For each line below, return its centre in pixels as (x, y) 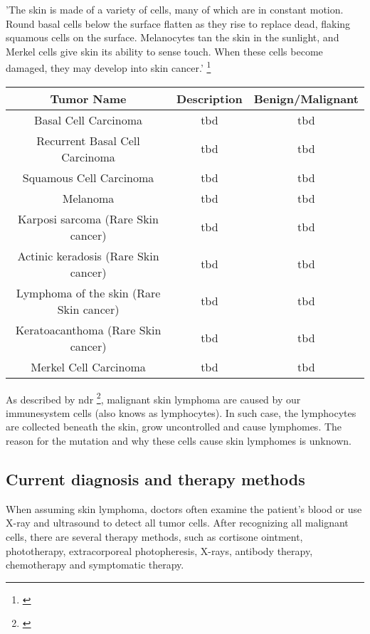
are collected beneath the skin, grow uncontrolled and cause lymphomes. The (174, 427)
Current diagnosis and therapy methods (155, 479)
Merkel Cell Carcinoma (88, 366)
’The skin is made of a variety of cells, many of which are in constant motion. (175, 9)
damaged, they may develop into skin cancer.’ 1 (109, 67)
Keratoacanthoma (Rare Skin (88, 329)
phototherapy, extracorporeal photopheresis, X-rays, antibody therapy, (159, 550)
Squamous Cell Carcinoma (88, 177)
